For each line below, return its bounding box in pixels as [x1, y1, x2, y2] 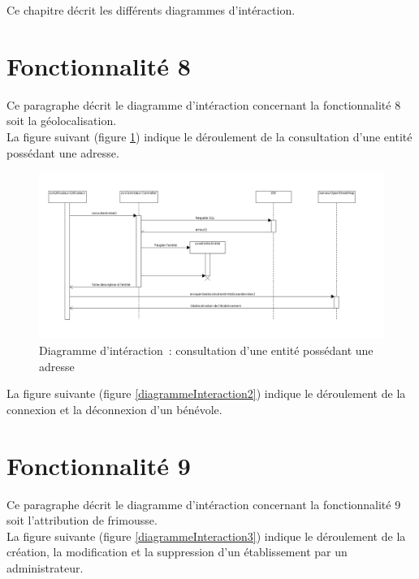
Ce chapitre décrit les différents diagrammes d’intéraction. [6, 2, 296, 18]
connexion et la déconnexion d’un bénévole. [6, 400, 222, 417]
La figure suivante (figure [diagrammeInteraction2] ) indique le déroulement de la [6, 385, 406, 402]
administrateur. [6, 559, 84, 576]
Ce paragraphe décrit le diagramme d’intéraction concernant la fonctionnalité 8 [6, 96, 401, 113]
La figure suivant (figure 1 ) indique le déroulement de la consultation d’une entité [6, 127, 413, 145]
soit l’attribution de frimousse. [6, 512, 158, 529]
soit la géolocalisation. [6, 112, 117, 129]
